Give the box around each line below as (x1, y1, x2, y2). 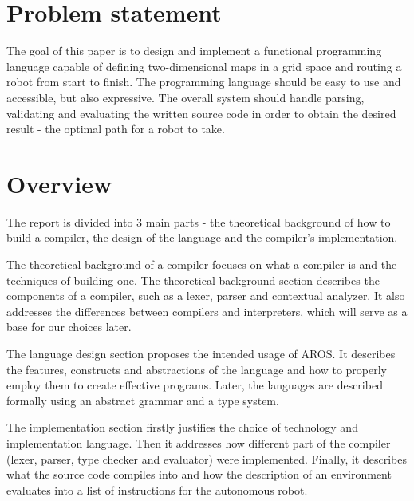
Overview (6, 167, 112, 199)
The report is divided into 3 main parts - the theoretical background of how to (6, 213, 391, 230)
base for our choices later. (6, 318, 132, 335)
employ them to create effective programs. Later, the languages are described (6, 377, 383, 393)
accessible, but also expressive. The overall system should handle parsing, (6, 89, 365, 105)
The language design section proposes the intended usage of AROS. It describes (6, 345, 396, 361)
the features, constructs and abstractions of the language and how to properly (6, 361, 387, 377)
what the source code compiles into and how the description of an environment (6, 466, 392, 483)
